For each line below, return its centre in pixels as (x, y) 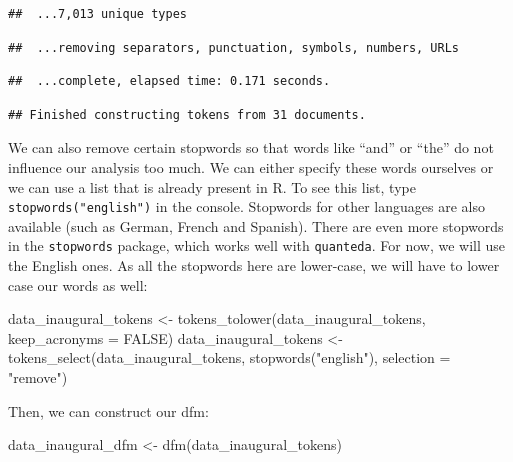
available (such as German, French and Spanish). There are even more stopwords (256, 225)
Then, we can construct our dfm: (108, 410)
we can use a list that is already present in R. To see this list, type (212, 186)
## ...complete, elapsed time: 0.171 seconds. (169, 81)
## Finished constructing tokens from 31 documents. (187, 114)
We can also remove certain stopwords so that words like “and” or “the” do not (251, 147)
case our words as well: (78, 284)
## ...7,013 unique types (97, 14)
